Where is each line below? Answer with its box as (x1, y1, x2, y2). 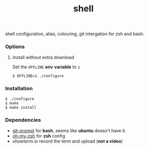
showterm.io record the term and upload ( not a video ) (12, 138, 123, 144)
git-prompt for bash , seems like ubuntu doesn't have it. (12, 128, 127, 134)
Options (5, 43, 25, 50)
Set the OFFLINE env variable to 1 (12, 64, 80, 70)
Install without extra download (12, 54, 74, 60)
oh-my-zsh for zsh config (12, 133, 66, 139)
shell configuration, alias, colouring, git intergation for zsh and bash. (5, 31, 145, 37)
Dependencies (5, 116, 41, 123)
